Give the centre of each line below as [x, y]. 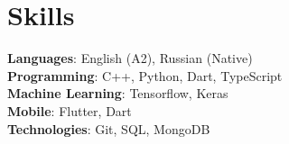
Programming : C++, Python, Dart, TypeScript [145, 75]
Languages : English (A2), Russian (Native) [130, 58]
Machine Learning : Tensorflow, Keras [118, 93]
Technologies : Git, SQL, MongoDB [109, 128]
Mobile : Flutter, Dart [70, 110]
